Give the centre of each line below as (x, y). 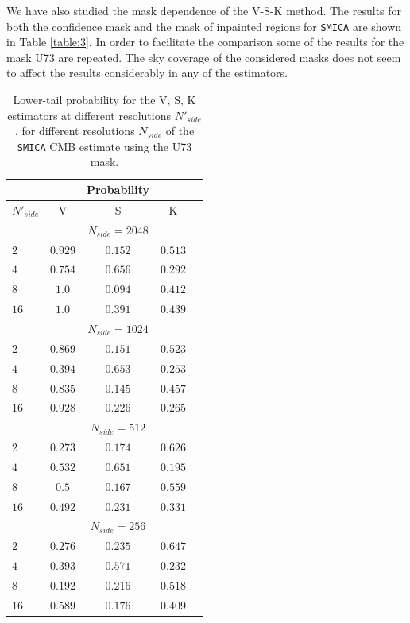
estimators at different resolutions (89, 115)
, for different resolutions (75, 131)
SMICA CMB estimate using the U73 (104, 146)
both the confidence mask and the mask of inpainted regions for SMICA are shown (204, 26)
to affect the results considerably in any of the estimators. (147, 73)
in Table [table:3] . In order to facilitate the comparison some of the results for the (205, 42)
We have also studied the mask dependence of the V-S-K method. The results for (204, 10)
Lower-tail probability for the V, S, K (104, 100)
